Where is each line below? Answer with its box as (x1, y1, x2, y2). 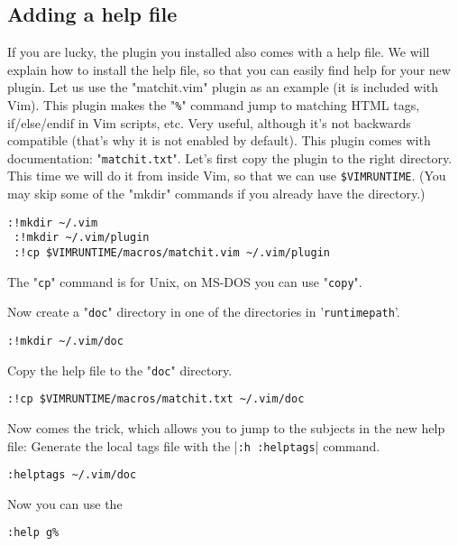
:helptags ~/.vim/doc (7, 468, 137, 482)
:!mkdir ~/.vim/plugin (14, 231, 150, 245)
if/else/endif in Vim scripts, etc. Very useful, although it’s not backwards (7, 113, 411, 132)
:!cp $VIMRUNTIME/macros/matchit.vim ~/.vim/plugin (14, 246, 330, 260)
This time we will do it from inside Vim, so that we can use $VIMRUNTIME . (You (7, 166, 446, 185)
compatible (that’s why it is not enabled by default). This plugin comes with (7, 131, 431, 150)
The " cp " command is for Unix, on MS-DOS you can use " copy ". (7, 272, 362, 291)
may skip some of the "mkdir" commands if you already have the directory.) (7, 184, 426, 203)
